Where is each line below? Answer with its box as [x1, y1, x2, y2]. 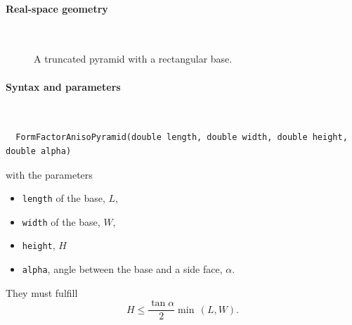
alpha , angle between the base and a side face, [22, 262, 223, 276]
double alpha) [6, 146, 72, 156]
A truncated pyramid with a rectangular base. [34, 51, 233, 66]
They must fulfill [6, 285, 78, 300]
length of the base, [22, 191, 105, 205]
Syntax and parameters [6, 79, 121, 94]
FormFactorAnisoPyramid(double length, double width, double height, [15, 132, 348, 143]
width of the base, [22, 214, 100, 229]
